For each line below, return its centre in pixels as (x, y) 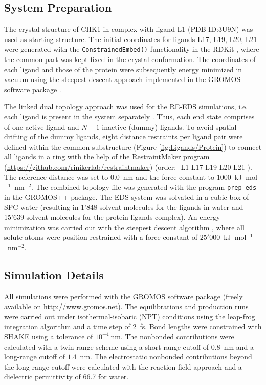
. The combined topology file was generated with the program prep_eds (144, 187)
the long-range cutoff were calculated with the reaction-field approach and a (123, 366)
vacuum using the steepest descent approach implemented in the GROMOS (123, 79)
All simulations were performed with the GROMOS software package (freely (124, 296)
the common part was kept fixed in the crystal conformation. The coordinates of (130, 59)
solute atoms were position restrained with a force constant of (101, 237)
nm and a (239, 346)
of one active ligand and (42, 126)
